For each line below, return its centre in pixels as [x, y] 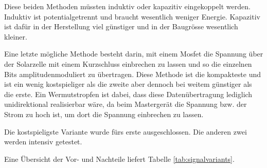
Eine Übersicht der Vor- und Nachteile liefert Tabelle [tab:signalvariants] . [119, 158]
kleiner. [16, 36]
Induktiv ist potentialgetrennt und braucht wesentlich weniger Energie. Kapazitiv [132, 16]
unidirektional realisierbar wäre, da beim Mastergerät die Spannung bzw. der [126, 104]
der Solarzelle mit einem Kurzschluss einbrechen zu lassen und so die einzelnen [128, 63]
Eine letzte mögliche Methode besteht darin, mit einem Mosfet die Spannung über [134, 54]
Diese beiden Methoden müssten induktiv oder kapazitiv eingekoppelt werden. [127, 6]
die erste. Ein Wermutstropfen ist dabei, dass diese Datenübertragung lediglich [128, 94]
